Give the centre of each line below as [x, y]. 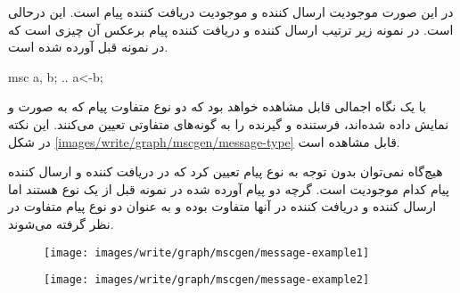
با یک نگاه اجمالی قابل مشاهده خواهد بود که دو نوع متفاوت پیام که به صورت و [218, 106]
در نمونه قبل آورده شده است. [88, 47]
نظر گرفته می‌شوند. [61, 223]
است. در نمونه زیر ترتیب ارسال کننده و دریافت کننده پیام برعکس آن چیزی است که [231, 29]
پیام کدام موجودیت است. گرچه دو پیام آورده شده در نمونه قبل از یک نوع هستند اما [229, 188]
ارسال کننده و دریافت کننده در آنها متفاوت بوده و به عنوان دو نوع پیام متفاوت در [222, 206]
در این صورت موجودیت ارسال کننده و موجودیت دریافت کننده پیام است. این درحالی [231, 12]
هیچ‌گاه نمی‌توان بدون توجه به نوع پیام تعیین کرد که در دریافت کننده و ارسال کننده [226, 171]
